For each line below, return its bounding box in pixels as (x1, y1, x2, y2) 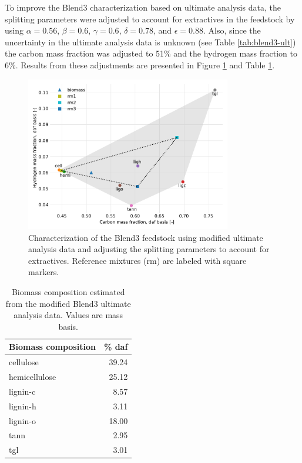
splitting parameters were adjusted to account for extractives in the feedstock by (5, 12, 295, 25)
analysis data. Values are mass (14, 309, 123, 321)
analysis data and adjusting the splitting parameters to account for (28, 243, 270, 255)
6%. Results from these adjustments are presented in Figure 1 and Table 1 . (5, 58, 275, 71)
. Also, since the (203, 24, 261, 37)
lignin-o (9, 414, 36, 426)
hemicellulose (9, 370, 56, 382)
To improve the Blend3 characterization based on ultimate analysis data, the (5, 1, 281, 13)
